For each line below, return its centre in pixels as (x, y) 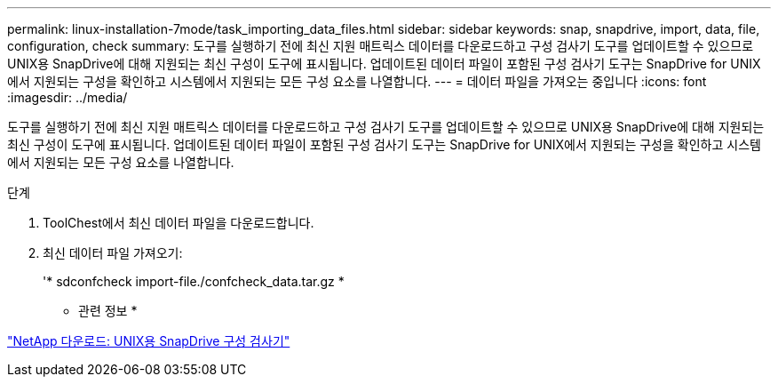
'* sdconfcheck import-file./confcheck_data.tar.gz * (194, 281)
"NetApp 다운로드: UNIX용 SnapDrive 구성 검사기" (149, 341)
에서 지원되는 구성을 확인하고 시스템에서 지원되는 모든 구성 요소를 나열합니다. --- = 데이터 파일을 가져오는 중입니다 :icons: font (357, 81)
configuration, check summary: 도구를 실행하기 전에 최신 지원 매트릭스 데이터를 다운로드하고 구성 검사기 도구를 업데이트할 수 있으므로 (381, 46)
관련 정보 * (108, 311)
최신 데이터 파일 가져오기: (113, 253)
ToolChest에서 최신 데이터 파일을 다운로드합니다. (179, 223)
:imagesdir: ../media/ (67, 97)
